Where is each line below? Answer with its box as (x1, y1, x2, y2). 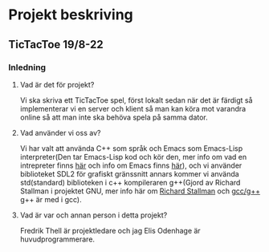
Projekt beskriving (8, 6, 134, 24)
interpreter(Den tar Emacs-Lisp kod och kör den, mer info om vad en (19, 152, 247, 161)
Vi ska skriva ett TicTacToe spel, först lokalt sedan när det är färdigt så (19, 95, 253, 105)
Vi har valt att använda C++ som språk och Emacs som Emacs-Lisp (19, 143, 243, 153)
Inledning (8, 62, 47, 73)
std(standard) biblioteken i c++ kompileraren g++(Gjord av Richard (19, 177, 241, 187)
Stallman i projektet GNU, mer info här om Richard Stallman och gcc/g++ (19, 186, 261, 196)
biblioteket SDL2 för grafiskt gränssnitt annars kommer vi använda (19, 169, 239, 178)
